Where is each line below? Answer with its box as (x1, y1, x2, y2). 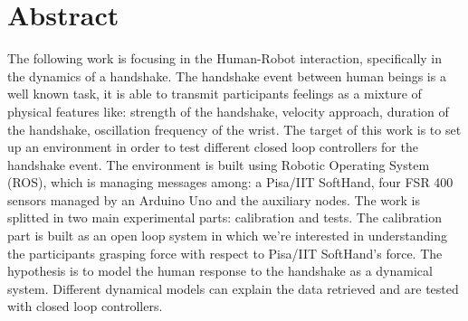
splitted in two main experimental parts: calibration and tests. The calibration (7, 208, 442, 227)
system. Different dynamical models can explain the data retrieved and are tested (7, 279, 459, 297)
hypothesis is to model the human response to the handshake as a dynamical (7, 261, 433, 280)
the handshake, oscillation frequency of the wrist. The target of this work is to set (7, 119, 462, 138)
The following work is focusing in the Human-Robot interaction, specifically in (7, 49, 443, 68)
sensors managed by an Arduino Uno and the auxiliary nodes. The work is (7, 190, 420, 209)
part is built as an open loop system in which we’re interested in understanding (7, 226, 447, 245)
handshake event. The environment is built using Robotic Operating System (7, 155, 430, 174)
